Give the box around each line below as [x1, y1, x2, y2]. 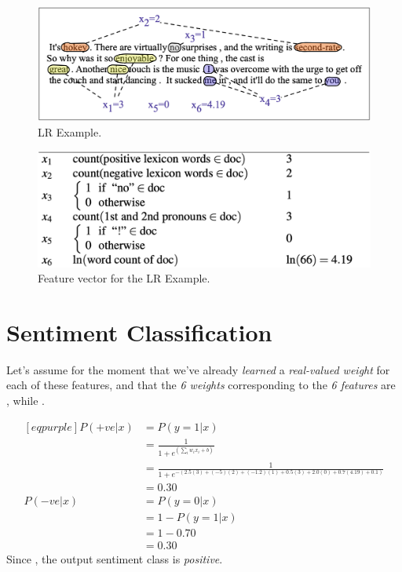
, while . [6, 392, 45, 409]
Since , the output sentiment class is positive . [6, 550, 223, 567]
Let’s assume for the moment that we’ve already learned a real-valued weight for [6, 361, 390, 377]
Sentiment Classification [6, 315, 272, 348]
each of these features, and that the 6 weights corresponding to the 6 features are [6, 377, 396, 393]
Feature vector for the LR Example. [38, 270, 210, 286]
